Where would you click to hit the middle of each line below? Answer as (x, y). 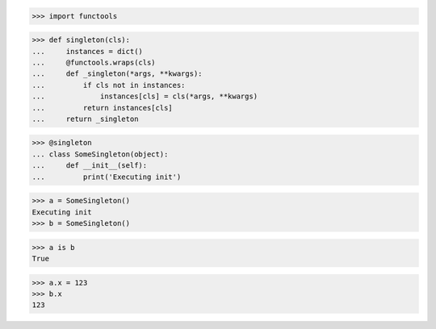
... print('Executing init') (107, 177)
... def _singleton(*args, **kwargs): (117, 74)
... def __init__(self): (90, 166)
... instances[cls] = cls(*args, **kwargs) (145, 96)
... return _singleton (85, 119)
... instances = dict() (87, 51)
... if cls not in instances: (109, 85)
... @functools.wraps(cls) (94, 62)
